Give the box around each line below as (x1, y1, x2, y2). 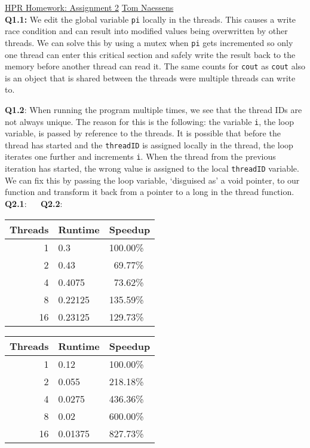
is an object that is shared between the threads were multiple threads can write (5, 71, 296, 84)
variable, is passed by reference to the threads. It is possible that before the (5, 127, 281, 139)
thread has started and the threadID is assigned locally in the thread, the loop (5, 138, 293, 151)
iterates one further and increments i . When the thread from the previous (5, 150, 276, 163)
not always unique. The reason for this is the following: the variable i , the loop (5, 115, 294, 127)
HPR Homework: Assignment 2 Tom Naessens (5, 1, 174, 13)
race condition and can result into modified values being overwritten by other (5, 25, 288, 37)
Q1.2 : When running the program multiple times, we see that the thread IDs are (5, 103, 302, 115)
